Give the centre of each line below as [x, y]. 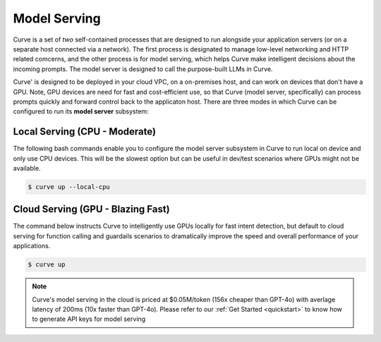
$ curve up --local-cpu [69, 187]
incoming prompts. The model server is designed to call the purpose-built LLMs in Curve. [143, 69]
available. [27, 168]
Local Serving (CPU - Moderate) [85, 132]
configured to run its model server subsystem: [81, 111]
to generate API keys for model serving [89, 319]
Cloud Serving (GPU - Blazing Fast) [91, 209]
